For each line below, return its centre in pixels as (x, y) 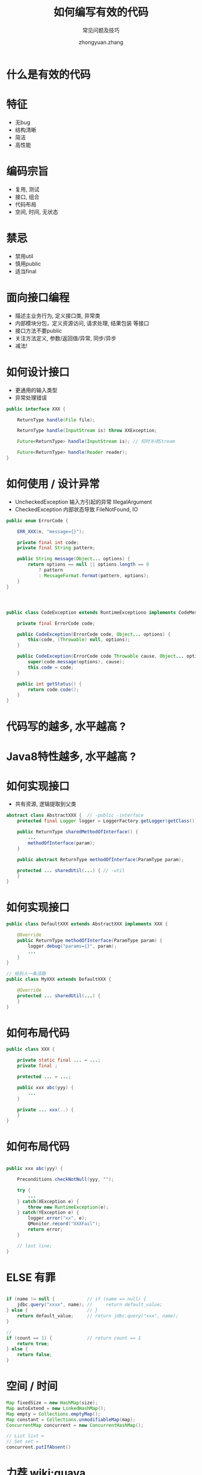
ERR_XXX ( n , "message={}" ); (51, 531)
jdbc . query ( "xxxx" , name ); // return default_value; (90, 1305)
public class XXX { (31, 1050)
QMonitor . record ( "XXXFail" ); (64, 1224)
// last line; (35, 1246)
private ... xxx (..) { (45, 1110)
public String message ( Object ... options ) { (74, 559)
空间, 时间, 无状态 (36, 212)
